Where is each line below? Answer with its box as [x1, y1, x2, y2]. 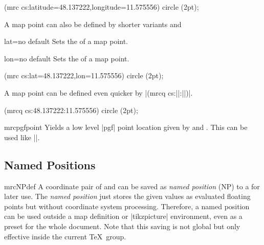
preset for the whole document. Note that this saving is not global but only [4, 220, 240, 231]
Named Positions [4, 157, 96, 172]
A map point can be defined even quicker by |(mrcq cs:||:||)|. [4, 87, 193, 98]
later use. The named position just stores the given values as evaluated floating [4, 191, 251, 202]
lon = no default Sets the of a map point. [4, 53, 129, 63]
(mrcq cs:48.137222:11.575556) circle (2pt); [4, 104, 138, 115]
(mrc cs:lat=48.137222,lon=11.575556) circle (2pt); [4, 70, 164, 81]
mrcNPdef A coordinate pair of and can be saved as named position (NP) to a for [4, 181, 260, 191]
